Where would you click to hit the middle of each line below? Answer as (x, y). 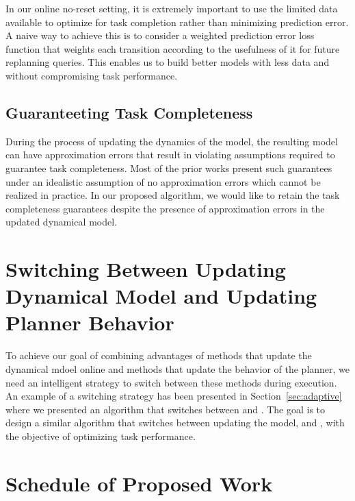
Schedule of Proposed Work (139, 483)
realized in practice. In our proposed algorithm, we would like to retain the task (173, 195)
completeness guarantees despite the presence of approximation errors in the (165, 208)
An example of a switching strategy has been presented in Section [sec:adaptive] (174, 396)
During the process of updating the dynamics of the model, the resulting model (172, 141)
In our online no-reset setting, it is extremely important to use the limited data (172, 8)
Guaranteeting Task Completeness (129, 112)
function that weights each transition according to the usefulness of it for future (173, 48)
